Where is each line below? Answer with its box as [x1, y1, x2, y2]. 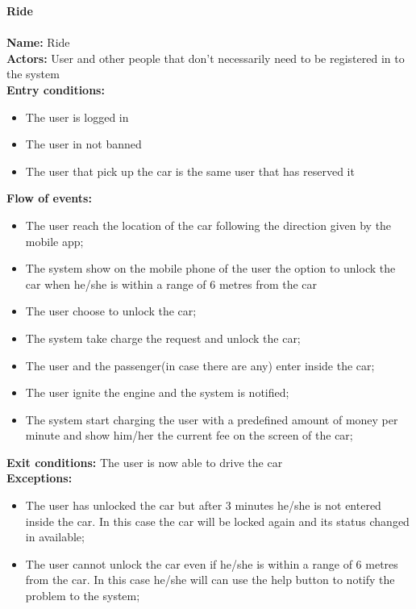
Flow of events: [6, 190, 92, 206]
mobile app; [25, 232, 84, 249]
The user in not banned [25, 136, 142, 152]
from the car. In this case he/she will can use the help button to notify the [25, 571, 395, 588]
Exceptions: [6, 469, 73, 486]
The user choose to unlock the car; [25, 302, 197, 319]
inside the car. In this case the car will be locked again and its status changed [25, 512, 410, 529]
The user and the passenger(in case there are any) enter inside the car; [25, 357, 375, 373]
